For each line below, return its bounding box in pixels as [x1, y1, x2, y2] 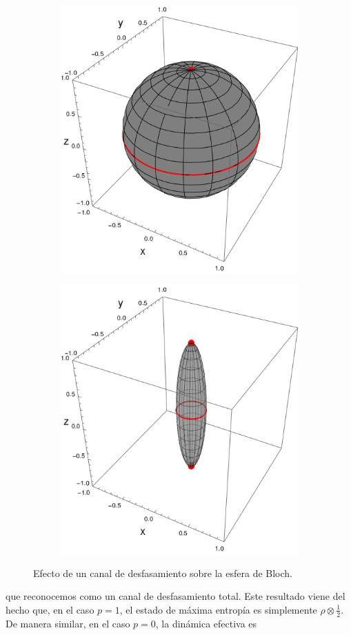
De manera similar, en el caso [6, 616, 130, 630]
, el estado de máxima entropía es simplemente [119, 602, 317, 616]
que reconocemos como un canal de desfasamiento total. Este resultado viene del [6, 589, 345, 603]
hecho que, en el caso [6, 602, 94, 616]
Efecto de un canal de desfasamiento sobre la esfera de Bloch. [33, 565, 293, 580]
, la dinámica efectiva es [155, 616, 257, 630]
